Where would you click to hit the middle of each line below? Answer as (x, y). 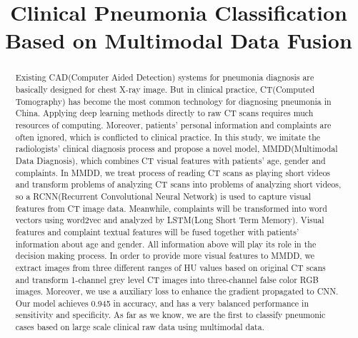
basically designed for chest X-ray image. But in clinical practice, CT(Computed (165, 89)
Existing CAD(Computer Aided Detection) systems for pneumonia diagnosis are (165, 77)
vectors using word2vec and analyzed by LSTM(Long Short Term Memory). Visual (170, 220)
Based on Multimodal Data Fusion (179, 40)
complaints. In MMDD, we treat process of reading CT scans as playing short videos (173, 172)
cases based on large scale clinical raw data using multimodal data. (140, 327)
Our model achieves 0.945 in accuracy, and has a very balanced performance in (162, 303)
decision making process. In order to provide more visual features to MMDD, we (165, 256)
